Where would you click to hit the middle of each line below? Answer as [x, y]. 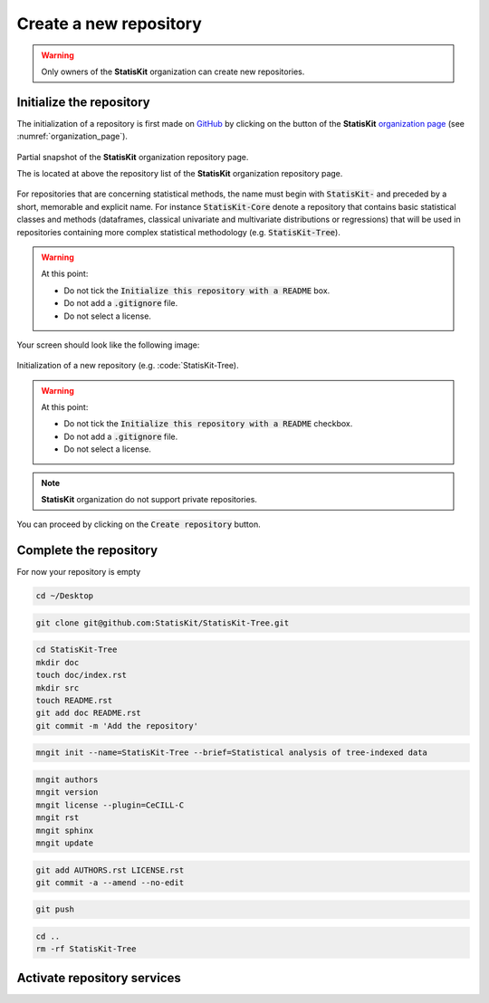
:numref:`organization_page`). [72, 137]
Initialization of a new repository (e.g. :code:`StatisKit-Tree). [128, 366]
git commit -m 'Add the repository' [117, 726]
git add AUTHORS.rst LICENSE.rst [110, 870]
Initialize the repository [84, 102]
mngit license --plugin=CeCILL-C [110, 805]
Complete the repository [87, 551]
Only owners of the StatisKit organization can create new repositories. [173, 72]
